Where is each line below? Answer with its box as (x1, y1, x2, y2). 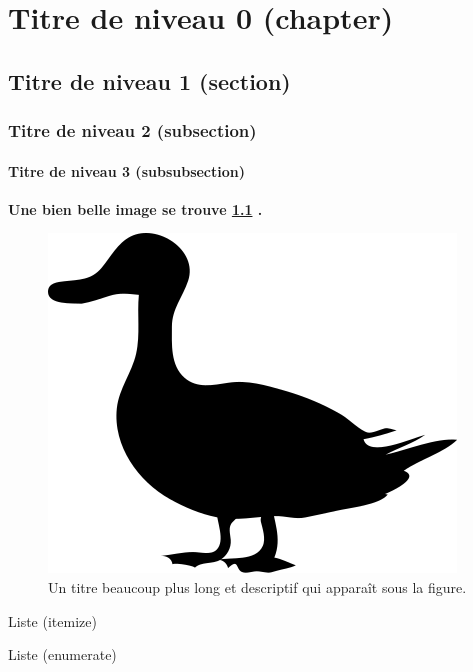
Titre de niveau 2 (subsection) (8, 118, 257, 143)
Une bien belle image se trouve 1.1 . (8, 198, 263, 219)
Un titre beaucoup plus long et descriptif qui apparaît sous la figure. (48, 576, 467, 597)
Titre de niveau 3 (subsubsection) (8, 160, 245, 181)
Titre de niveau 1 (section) (8, 65, 291, 96)
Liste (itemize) (8, 610, 97, 631)
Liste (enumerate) (8, 644, 117, 665)
